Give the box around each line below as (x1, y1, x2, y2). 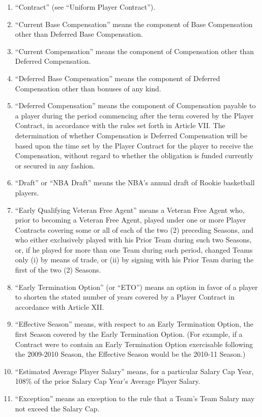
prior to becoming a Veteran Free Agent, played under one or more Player (15, 214, 246, 225)
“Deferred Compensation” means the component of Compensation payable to (15, 100, 256, 111)
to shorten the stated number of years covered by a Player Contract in (15, 291, 235, 302)
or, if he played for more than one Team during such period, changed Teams (15, 244, 253, 255)
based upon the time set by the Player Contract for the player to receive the (15, 140, 253, 151)
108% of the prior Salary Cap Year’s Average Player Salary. (15, 376, 200, 386)
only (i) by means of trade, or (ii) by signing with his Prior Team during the (15, 254, 254, 265)
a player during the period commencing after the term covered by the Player (15, 110, 254, 120)
